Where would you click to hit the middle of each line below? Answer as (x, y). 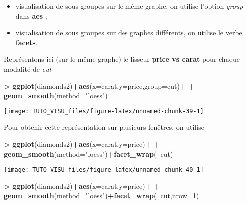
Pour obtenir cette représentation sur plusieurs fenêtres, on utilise (104, 127)
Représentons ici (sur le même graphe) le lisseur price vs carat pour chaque (122, 59)
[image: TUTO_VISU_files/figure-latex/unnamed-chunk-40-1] (104, 170)
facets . (27, 42)
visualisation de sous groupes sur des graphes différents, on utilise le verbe (129, 33)
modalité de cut (28, 68)
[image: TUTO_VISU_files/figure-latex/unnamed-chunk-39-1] (104, 111)
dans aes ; (31, 16)
